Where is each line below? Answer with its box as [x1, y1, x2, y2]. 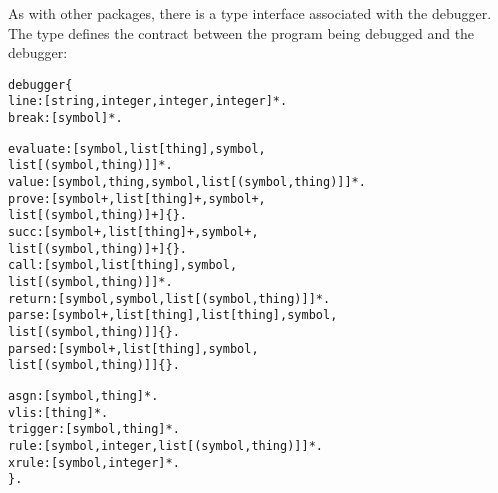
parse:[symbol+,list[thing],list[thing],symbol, [8, 308, 338, 323]
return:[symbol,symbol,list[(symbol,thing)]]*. [8, 291, 331, 306]
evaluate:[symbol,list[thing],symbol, [8, 141, 266, 156]
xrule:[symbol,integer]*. [8, 455, 180, 470]
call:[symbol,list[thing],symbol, [8, 258, 238, 273]
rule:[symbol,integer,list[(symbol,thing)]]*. [8, 438, 323, 453]
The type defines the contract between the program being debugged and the [8, 22, 475, 43]
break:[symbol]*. [8, 111, 123, 126]
